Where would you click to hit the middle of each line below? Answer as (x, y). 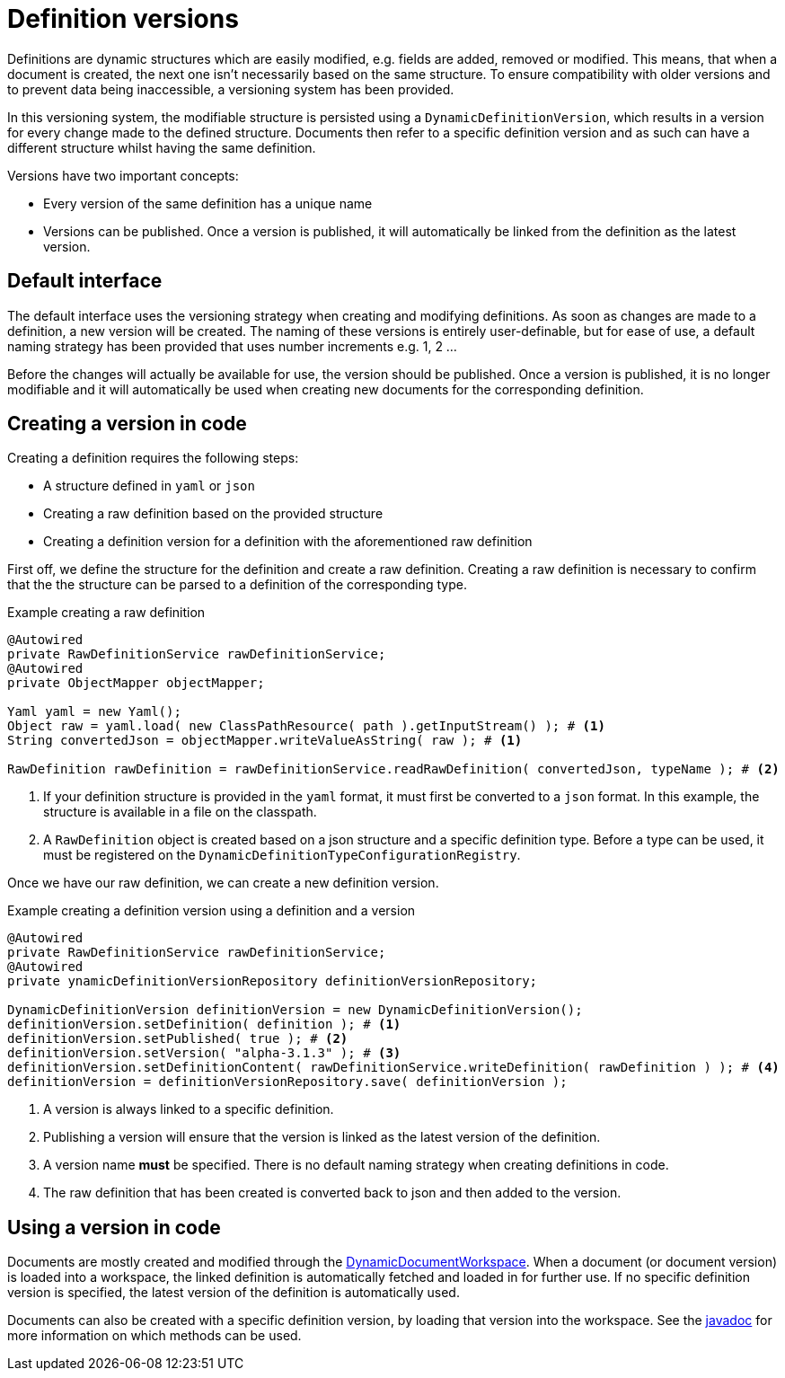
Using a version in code (114, 1227)
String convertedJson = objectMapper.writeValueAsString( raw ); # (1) (265, 741)
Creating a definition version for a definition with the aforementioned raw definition (288, 542)
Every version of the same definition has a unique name (208, 203)
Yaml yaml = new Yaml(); (94, 712)
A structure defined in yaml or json (149, 486)
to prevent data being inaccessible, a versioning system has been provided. (231, 89)
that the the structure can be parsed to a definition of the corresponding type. (237, 585)
